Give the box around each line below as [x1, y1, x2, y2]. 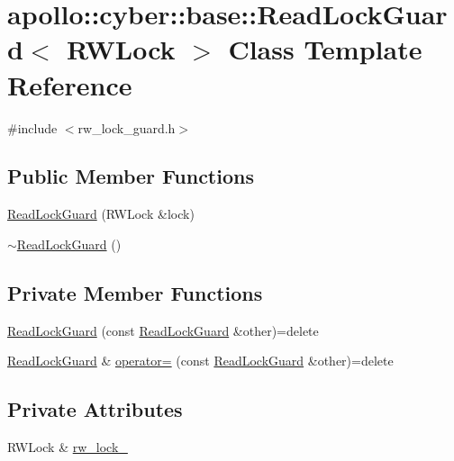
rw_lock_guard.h [77, 118, 176, 137]
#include [7, 118, 58, 137]
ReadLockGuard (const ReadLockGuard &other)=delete [7, 321, 319, 339]
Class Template [228, 31, 422, 68]
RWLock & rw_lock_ [7, 438, 128, 456]
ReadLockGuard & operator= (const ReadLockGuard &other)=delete [7, 351, 394, 370]
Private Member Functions [7, 278, 263, 306]
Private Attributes [7, 395, 183, 423]
